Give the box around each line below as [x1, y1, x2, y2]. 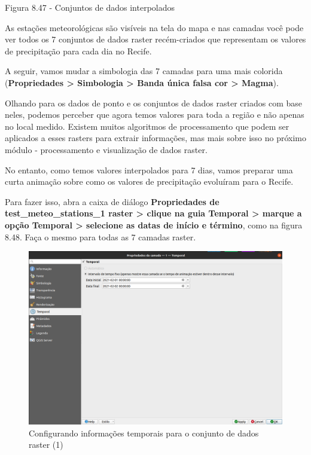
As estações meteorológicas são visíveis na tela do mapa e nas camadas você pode [5, 21, 304, 33]
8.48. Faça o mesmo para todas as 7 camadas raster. [5, 230, 196, 243]
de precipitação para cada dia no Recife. [5, 44, 152, 57]
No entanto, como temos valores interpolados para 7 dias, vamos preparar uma [5, 163, 293, 176]
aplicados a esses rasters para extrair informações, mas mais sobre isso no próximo [5, 132, 306, 144]
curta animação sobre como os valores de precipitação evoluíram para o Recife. [5, 175, 294, 188]
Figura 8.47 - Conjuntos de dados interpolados [5, 1, 175, 13]
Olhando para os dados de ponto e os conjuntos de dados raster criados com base [5, 96, 302, 109]
